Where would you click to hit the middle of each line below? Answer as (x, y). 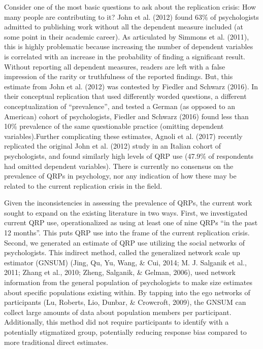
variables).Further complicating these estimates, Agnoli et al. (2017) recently (123, 136)
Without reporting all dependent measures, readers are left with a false (115, 66)
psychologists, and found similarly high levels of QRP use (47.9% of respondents (129, 155)
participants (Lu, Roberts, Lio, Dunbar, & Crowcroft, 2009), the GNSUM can (125, 302)
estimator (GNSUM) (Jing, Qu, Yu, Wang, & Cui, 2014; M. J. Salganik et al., (125, 262)
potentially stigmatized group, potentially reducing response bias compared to (125, 332)
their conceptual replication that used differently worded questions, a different (125, 96)
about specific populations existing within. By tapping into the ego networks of (127, 292)
